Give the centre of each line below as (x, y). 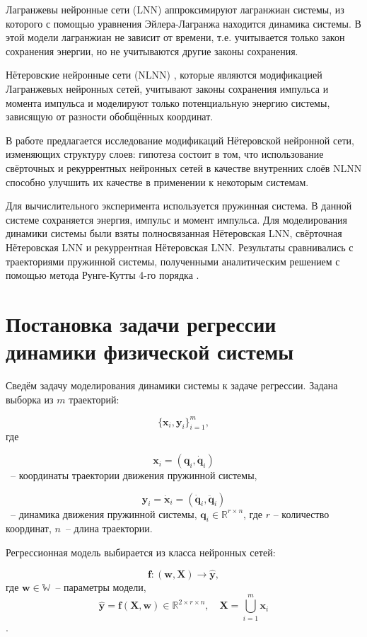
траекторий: (94, 399)
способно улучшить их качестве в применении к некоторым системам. (157, 182)
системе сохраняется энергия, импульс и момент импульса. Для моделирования (177, 219)
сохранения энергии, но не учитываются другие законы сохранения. (152, 51)
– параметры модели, (101, 586)
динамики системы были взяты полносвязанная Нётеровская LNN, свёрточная (174, 233)
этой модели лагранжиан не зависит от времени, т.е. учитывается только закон (175, 37)
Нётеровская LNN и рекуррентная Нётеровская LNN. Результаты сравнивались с (180, 247)
